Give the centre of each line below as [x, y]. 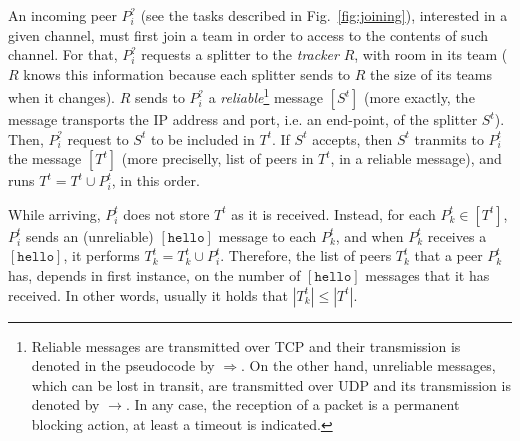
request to [98, 138]
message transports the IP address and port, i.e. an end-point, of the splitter [243, 119]
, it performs [101, 255]
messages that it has [427, 275]
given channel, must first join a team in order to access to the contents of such [248, 34]
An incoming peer [62, 15]
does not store [166, 213]
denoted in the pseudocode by [123, 365]
